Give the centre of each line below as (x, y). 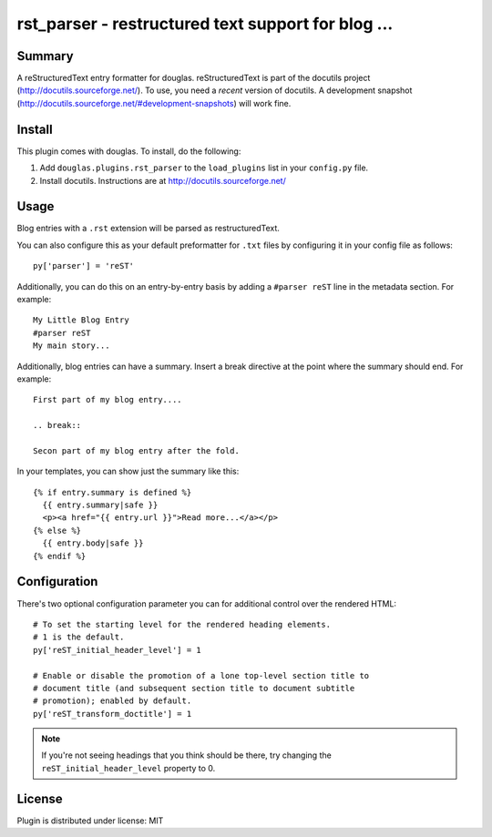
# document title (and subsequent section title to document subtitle (194, 688)
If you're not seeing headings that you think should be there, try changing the (186, 755)
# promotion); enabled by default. (113, 701)
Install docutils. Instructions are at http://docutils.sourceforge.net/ (163, 180)
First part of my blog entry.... (108, 400)
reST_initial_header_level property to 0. (128, 768)
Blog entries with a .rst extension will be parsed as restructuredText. (148, 229)
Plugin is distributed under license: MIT (90, 821)
